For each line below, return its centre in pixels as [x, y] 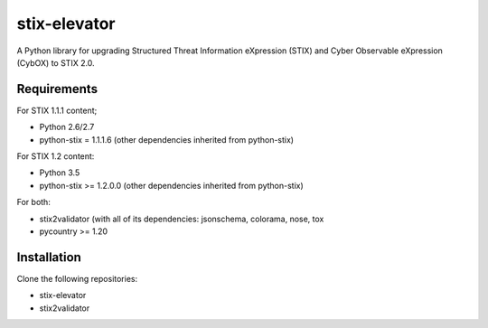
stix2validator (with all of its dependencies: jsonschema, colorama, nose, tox [182, 219]
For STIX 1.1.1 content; [57, 110]
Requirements [57, 89]
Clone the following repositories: [77, 278]
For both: [34, 202]
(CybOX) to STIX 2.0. [56, 62]
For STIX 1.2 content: [56, 156]
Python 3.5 [60, 173]
